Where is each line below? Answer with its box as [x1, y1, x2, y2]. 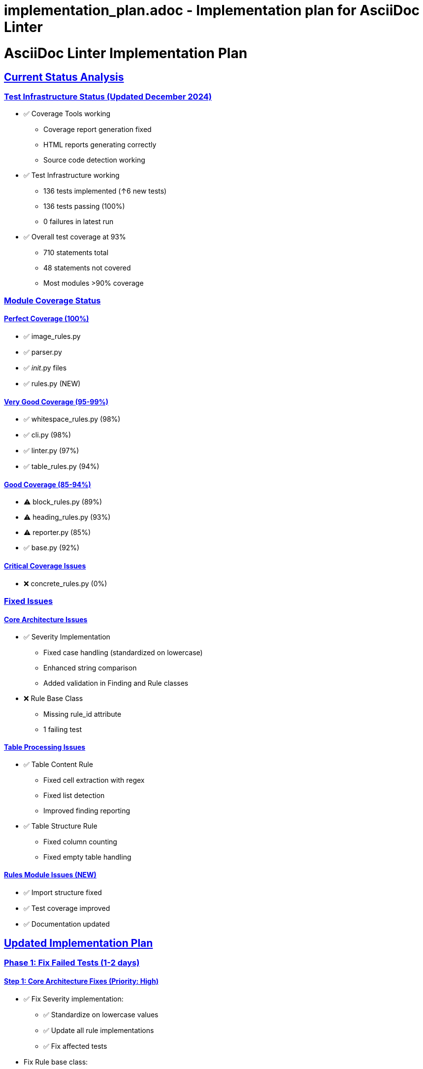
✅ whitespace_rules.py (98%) [24, 415, 121, 424]
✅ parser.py [24, 347, 62, 356]
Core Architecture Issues [4, 615, 88, 624]
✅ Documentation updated [24, 919, 110, 928]
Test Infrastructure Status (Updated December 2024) [4, 91, 212, 101]
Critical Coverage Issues [4, 561, 86, 570]
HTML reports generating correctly [43, 140, 157, 149]
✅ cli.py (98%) [24, 431, 71, 439]
